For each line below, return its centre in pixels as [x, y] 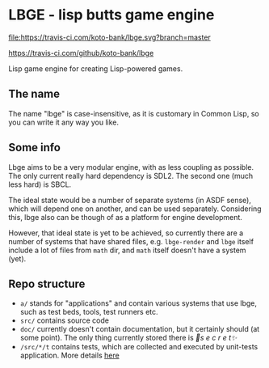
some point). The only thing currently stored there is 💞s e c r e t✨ [128, 338]
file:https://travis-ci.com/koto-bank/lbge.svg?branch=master [110, 37]
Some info [34, 148]
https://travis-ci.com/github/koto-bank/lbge [81, 53]
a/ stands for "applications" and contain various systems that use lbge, [138, 303]
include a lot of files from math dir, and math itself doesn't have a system [127, 250]
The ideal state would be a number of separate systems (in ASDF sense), [130, 200]
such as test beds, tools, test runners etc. [89, 312]
